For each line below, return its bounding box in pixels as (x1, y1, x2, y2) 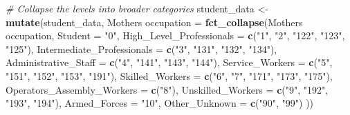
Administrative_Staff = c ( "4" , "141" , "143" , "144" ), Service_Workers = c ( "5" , (6, 55, 333, 70)
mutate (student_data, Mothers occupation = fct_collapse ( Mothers (6, 14, 303, 29)
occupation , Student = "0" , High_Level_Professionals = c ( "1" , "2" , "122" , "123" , (6, 28, 345, 43)
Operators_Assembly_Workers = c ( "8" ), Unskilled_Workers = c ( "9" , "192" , (6, 82, 329, 96)
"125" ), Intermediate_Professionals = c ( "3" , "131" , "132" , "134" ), (6, 41, 277, 56)
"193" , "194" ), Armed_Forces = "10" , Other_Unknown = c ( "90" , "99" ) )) (6, 96, 314, 110)
